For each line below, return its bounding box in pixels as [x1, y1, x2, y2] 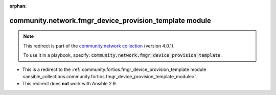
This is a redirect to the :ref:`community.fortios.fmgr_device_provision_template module [22, 66, 206, 73]
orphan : [9, 3, 27, 9]
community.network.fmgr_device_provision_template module [9, 16, 212, 25]
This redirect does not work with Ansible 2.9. [22, 81, 117, 87]
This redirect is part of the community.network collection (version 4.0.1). [23, 42, 175, 49]
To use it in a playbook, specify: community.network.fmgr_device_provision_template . [23, 52, 222, 58]
